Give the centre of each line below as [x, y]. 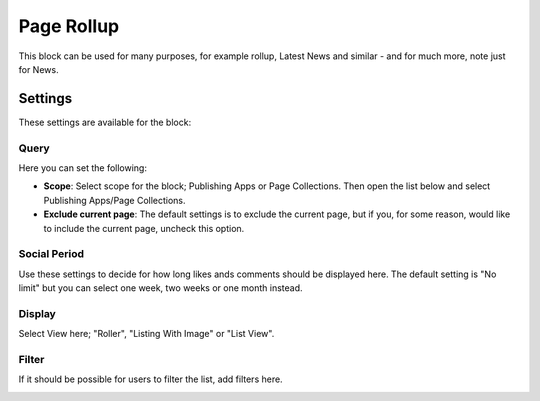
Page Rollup [69, 26]
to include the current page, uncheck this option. [144, 228]
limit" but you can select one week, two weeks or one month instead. [161, 288]
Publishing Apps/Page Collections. [114, 200]
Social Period [51, 254]
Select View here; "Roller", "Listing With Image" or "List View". [146, 334]
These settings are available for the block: [105, 122]
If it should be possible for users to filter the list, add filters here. [151, 379]
